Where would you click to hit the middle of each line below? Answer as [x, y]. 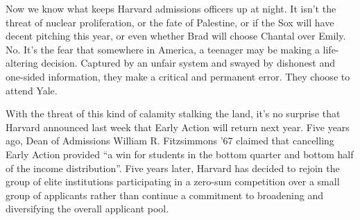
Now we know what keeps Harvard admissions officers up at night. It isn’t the [171, 8]
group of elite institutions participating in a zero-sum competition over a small [173, 181]
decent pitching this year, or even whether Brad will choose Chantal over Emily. [176, 36]
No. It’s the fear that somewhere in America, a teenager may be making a [163, 49]
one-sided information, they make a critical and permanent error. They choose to [178, 76]
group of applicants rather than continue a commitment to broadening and [164, 195]
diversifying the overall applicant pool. [87, 209]
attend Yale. [32, 90]
